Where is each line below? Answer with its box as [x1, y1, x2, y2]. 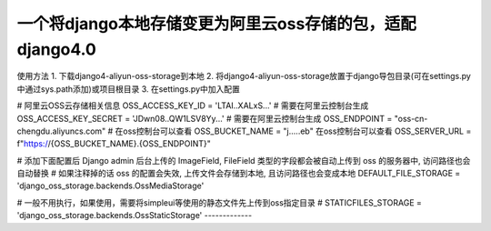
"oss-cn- [394, 113, 428, 124]
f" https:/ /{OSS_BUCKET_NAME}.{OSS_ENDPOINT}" [16, 138, 211, 149]
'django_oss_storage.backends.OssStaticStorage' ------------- [16, 210, 253, 221]
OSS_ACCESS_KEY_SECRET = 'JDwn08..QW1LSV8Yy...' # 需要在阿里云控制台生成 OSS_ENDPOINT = [16, 113, 393, 124]
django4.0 [16, 39, 97, 59]
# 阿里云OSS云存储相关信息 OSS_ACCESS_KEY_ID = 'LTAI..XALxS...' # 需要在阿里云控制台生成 [16, 100, 369, 111]
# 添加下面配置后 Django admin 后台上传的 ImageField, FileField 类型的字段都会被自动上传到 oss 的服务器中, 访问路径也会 [16, 155, 471, 166]
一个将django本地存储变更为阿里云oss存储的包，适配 [16, 14, 417, 34]
